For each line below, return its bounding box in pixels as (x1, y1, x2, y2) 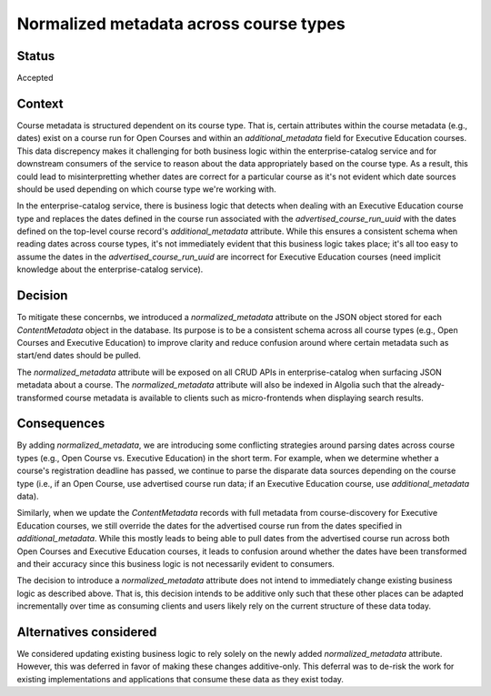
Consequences (16, 416, 105, 431)
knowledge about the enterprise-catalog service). (16, 264, 204, 275)
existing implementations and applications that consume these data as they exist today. (16, 673, 345, 684)
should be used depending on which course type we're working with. (16, 183, 276, 195)
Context (16, 96, 64, 111)
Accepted (16, 73, 54, 84)
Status (16, 48, 55, 64)
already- (413, 379, 446, 390)
